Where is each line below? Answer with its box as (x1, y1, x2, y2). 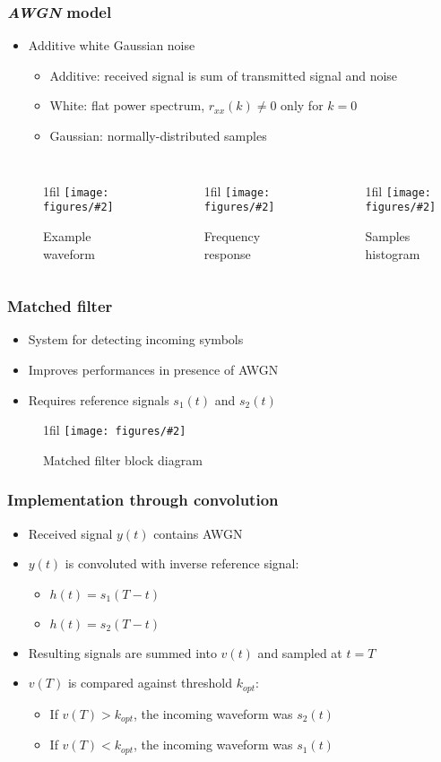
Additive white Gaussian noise (28, 36, 195, 55)
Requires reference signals (28, 390, 169, 409)
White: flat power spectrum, (49, 96, 205, 115)
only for (281, 96, 324, 115)
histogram (365, 244, 420, 263)
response (203, 244, 251, 263)
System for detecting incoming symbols (28, 330, 244, 349)
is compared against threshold (67, 673, 233, 692)
